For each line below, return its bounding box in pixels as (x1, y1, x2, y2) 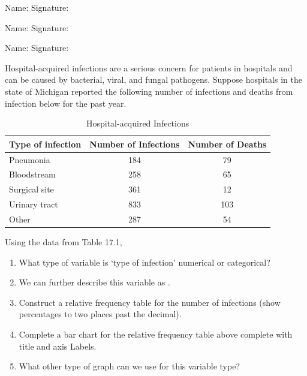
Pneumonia (9, 153, 50, 166)
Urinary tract (9, 198, 58, 210)
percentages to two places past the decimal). (19, 308, 182, 320)
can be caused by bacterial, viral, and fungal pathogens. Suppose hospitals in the (5, 73, 302, 86)
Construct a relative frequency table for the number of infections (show (19, 296, 281, 308)
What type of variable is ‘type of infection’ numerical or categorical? (19, 255, 270, 268)
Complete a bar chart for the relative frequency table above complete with (19, 328, 293, 341)
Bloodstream (9, 168, 56, 181)
